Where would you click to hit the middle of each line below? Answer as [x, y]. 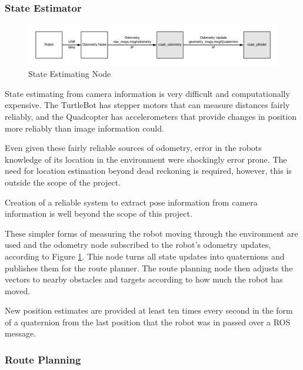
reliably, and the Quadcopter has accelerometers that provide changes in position [151, 116]
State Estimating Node [70, 74]
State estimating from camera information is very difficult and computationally [147, 93]
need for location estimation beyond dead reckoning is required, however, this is [148, 171]
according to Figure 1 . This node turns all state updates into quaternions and [145, 256]
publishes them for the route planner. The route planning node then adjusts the [149, 268]
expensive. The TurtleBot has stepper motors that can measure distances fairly [147, 105]
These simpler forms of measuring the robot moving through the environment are [151, 233]
